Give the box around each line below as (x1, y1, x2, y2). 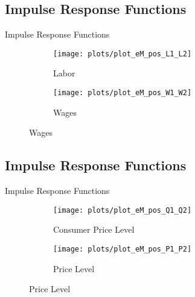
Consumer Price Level (53, 223, 135, 236)
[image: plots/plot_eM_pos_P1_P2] (53, 244, 192, 253)
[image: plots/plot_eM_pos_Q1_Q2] (53, 205, 192, 215)
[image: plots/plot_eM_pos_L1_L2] (53, 49, 192, 58)
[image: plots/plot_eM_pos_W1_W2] (53, 88, 192, 98)
